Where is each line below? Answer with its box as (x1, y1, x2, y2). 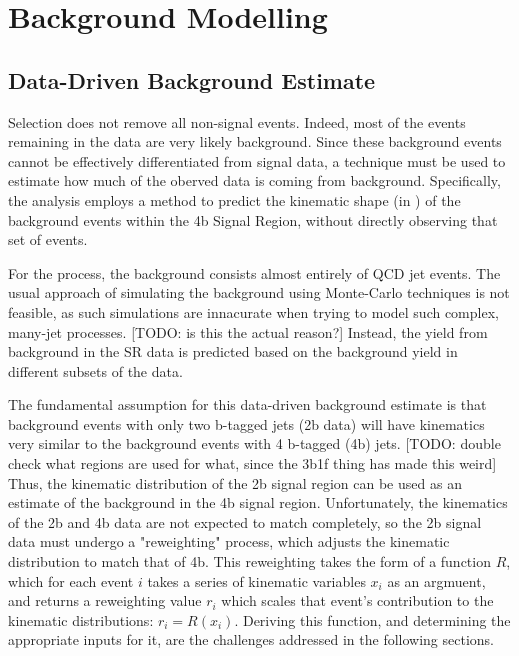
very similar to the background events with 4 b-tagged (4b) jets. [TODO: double (8, 433, 501, 454)
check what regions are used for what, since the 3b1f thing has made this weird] (8, 453, 497, 474)
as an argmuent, (387, 570, 486, 591)
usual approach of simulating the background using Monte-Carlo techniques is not (8, 282, 510, 303)
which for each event (8, 570, 134, 591)
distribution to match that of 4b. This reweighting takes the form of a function (8, 551, 491, 572)
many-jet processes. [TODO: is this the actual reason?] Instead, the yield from (8, 321, 488, 342)
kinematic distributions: (8, 609, 154, 630)
